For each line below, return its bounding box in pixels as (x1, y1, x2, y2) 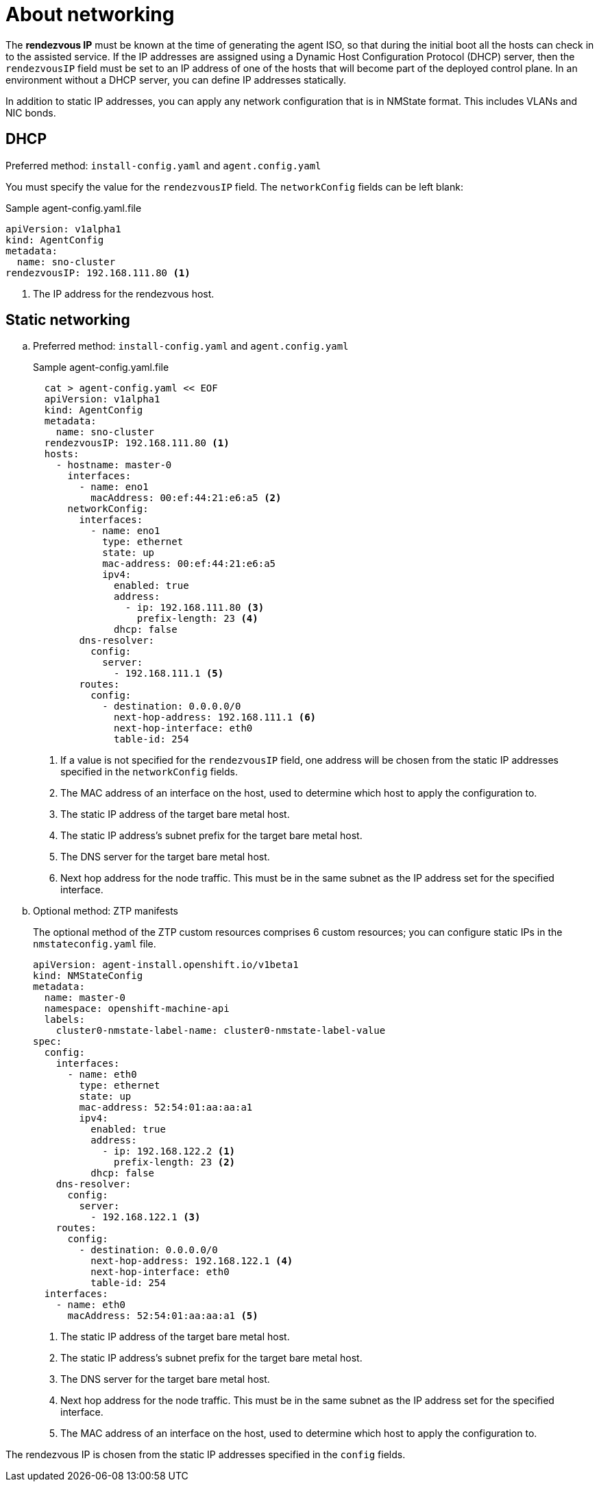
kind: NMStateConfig (33, 970, 143, 982)
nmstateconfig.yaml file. (33, 938, 156, 950)
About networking (5, 3, 175, 26)
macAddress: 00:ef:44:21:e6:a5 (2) (90, 492, 282, 504)
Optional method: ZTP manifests (33, 905, 178, 917)
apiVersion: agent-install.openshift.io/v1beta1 (33, 959, 299, 971)
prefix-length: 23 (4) (136, 613, 258, 625)
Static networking (5, 311, 130, 329)
